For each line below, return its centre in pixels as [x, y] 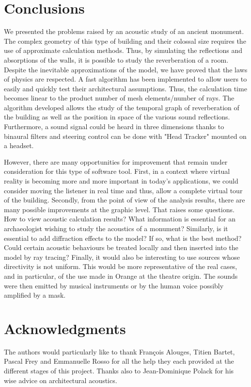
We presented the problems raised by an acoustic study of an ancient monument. [124, 31]
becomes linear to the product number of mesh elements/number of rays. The [119, 98]
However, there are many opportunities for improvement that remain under [116, 161]
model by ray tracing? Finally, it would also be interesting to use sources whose [122, 257]
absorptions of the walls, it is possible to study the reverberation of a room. [116, 59]
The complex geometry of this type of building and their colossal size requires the [125, 41]
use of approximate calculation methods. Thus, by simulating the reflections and [123, 50]
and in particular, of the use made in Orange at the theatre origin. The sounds [121, 276]
